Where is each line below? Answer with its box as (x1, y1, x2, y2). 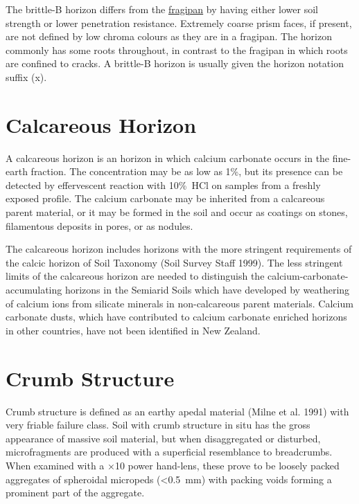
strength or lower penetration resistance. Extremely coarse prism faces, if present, (6, 15, 352, 30)
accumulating (6, 282, 62, 297)
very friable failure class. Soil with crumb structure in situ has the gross (6, 417, 310, 432)
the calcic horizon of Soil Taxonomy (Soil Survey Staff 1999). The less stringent (6, 255, 343, 269)
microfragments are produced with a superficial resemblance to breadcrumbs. (6, 444, 333, 459)
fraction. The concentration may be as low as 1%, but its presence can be (30, 164, 343, 179)
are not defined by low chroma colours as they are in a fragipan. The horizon (6, 29, 332, 44)
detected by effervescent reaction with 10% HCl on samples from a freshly (6, 177, 321, 192)
